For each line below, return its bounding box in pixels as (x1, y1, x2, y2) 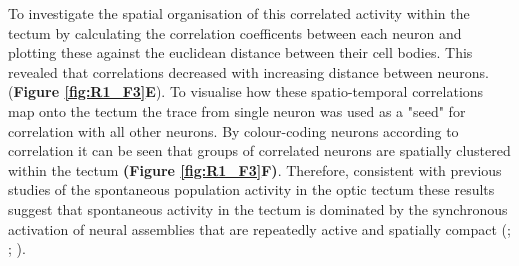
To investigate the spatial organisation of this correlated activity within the (8, 3, 470, 23)
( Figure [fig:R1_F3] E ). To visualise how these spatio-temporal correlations (8, 81, 484, 102)
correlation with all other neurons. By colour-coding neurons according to (8, 120, 459, 141)
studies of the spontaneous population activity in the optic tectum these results (8, 179, 495, 200)
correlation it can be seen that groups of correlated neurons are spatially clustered (8, 140, 511, 161)
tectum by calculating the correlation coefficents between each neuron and (8, 22, 462, 43)
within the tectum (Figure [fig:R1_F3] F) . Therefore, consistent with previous (8, 159, 502, 180)
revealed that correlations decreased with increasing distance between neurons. (8, 61, 489, 82)
